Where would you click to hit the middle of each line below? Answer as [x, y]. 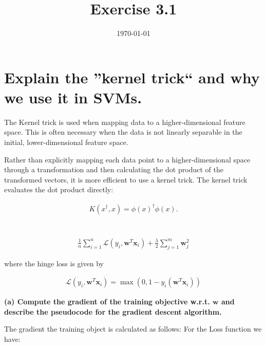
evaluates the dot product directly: [59, 189]
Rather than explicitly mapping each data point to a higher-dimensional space [127, 159]
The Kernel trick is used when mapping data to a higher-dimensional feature [125, 122]
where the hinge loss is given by [54, 263]
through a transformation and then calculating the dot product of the [114, 169]
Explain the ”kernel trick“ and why [132, 77]
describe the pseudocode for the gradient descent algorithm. [113, 311]
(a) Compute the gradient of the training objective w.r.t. [107, 302]
